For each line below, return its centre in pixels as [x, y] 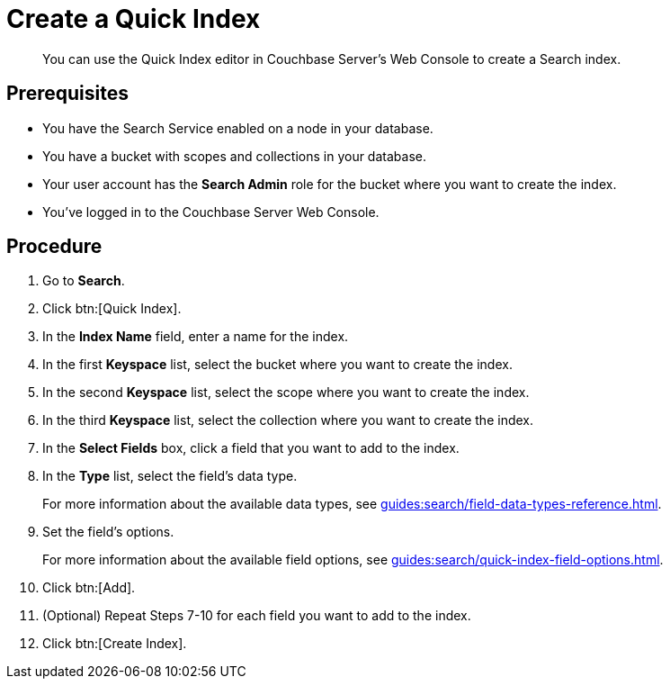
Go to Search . [84, 281]
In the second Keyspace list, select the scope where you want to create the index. [286, 393]
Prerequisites [67, 94]
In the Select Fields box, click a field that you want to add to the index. [251, 448]
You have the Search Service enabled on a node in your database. [238, 128]
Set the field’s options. [108, 532]
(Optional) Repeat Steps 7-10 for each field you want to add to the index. [257, 616]
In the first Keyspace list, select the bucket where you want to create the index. [277, 365]
